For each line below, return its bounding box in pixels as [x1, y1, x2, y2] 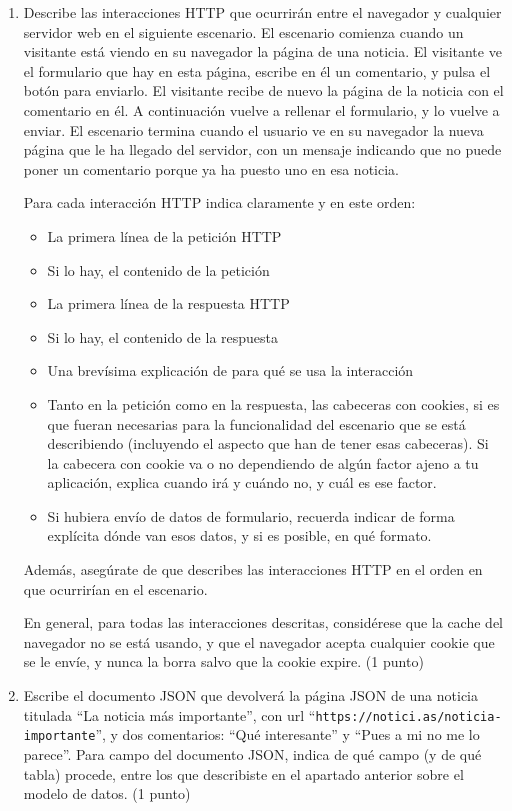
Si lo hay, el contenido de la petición [47, 259, 270, 280]
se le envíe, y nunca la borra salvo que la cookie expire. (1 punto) [23, 651, 424, 672]
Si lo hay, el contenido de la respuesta [47, 326, 279, 347]
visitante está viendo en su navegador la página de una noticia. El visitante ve [23, 41, 502, 62]
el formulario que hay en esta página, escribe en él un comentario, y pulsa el [23, 60, 491, 81]
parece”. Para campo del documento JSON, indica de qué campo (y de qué [23, 743, 482, 764]
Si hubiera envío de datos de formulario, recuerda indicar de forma [47, 505, 455, 526]
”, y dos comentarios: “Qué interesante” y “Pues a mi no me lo [95, 724, 480, 745]
